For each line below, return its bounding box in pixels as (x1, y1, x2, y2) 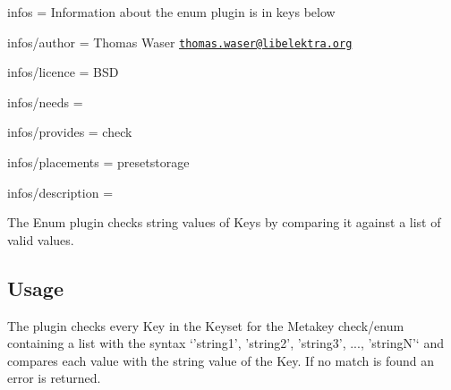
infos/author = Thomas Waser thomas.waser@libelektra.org (7, 32, 353, 51)
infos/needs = (7, 92, 83, 111)
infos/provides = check (7, 123, 132, 141)
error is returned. (7, 369, 101, 387)
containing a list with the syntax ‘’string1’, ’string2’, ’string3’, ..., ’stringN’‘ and (7, 334, 444, 352)
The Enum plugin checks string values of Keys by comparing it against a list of (7, 213, 441, 232)
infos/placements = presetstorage (7, 153, 190, 172)
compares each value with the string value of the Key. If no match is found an (7, 351, 435, 369)
